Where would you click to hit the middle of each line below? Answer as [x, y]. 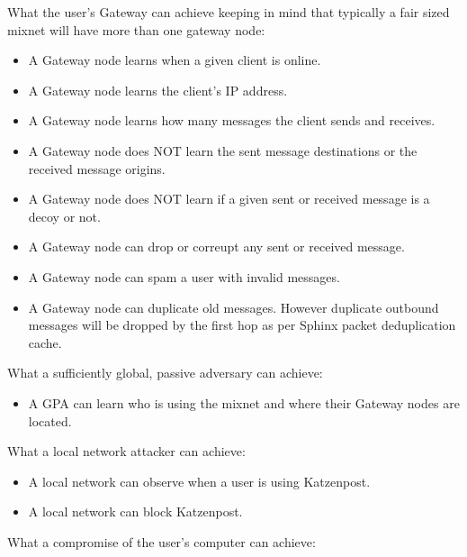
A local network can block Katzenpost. [135, 511]
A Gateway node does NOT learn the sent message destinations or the [223, 150]
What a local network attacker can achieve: [126, 451]
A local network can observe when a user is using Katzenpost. [199, 481]
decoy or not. [64, 216]
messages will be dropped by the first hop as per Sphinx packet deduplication [242, 325]
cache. [45, 342]
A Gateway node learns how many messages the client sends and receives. [232, 120]
